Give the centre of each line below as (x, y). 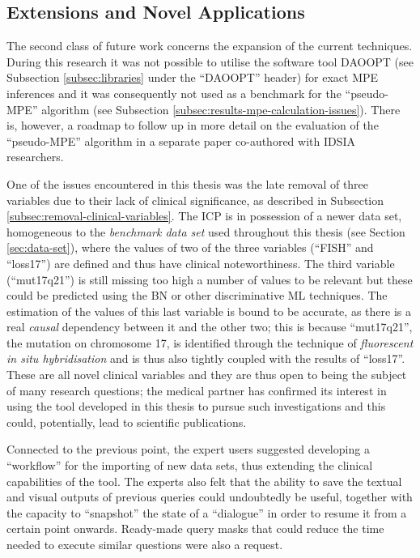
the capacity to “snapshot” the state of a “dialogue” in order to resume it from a (207, 512)
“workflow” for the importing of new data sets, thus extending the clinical (190, 465)
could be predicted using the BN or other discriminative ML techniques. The (197, 295)
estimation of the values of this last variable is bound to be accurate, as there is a (209, 311)
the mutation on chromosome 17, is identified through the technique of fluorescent (210, 342)
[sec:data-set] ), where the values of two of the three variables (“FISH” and (190, 247)
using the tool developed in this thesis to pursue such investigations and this (196, 406)
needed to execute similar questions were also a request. (145, 545)
